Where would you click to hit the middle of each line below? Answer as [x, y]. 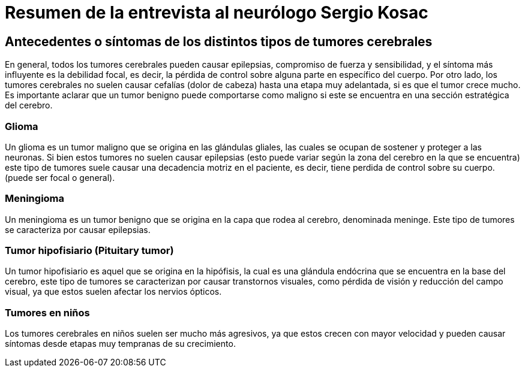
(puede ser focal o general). [60, 177]
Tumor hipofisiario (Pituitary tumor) [89, 251]
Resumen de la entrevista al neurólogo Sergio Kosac [217, 13]
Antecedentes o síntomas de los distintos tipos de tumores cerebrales [219, 41]
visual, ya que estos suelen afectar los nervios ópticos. [113, 292]
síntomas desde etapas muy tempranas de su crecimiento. [120, 344]
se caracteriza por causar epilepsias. [78, 229]
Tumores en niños [47, 312]
